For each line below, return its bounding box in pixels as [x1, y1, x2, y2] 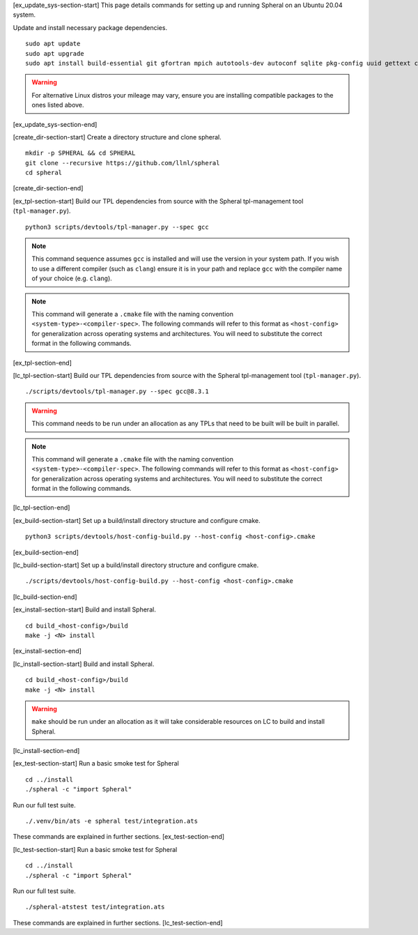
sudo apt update [25, 40, 81, 48]
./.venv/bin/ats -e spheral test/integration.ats [25, 817, 199, 826]
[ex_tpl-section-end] [13, 358, 72, 367]
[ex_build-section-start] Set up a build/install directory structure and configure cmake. [13, 516, 261, 524]
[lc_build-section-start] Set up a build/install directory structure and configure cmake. [13, 561, 259, 570]
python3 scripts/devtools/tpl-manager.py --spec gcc [25, 223, 209, 231]
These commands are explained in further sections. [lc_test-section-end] [13, 918, 223, 927]
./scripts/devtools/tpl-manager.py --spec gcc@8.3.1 [25, 388, 209, 395]
